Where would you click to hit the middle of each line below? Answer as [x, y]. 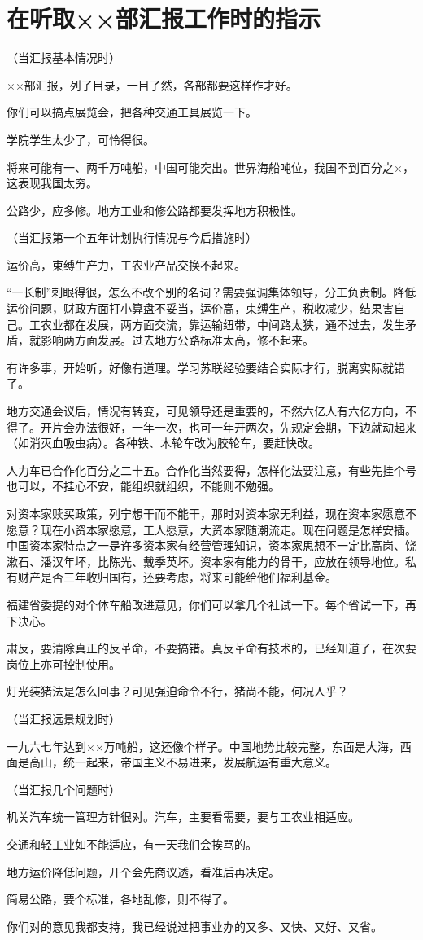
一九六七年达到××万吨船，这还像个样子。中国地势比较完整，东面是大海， [203, 746]
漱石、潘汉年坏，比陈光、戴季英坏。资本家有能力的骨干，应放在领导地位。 [206, 561]
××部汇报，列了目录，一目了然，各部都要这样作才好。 [152, 84]
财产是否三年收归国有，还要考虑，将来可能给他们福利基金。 [177, 577]
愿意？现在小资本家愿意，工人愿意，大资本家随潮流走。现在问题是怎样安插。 [211, 529]
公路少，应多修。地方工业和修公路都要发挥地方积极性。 [155, 210]
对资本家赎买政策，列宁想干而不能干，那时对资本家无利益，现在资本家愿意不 [211, 513]
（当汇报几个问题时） [63, 789]
